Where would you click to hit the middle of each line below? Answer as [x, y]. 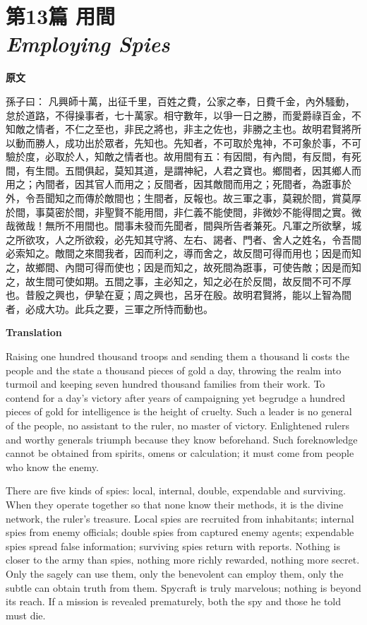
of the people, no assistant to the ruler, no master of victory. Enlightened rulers [178, 425]
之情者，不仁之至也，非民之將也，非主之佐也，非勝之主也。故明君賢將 [188, 129]
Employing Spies [88, 44]
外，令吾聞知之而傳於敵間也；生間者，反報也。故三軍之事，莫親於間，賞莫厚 [183, 198]
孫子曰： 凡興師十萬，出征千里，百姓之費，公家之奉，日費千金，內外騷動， [180, 101]
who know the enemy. [52, 466]
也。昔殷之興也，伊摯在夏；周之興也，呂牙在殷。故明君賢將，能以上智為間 [179, 295]
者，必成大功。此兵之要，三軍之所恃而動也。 [109, 308]
